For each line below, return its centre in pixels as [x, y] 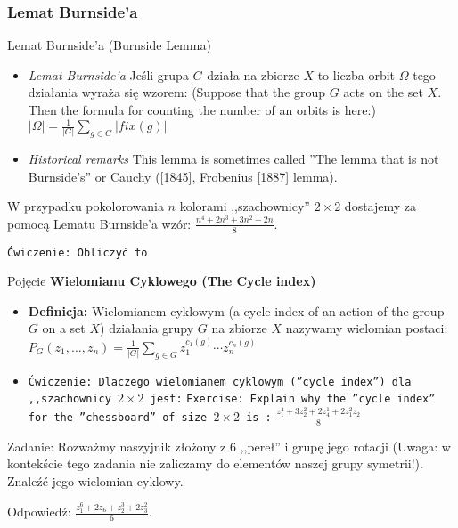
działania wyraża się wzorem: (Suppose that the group [176, 92]
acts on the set [383, 92]
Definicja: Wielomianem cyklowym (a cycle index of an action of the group [236, 310]
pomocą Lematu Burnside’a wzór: [99, 223]
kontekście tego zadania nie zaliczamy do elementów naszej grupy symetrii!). [215, 463]
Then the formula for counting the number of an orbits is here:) [202, 110]
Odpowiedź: [39, 512]
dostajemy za [380, 206]
